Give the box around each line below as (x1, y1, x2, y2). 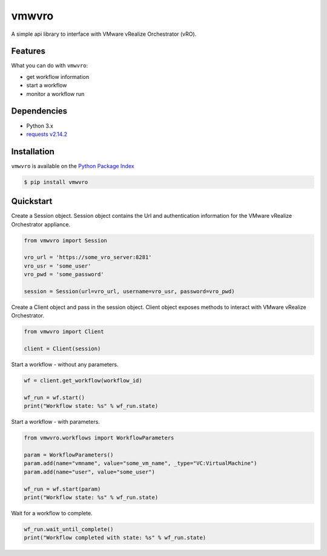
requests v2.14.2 (26, 131, 68, 138)
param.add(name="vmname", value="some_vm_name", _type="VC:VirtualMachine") (24, 460, 257, 467)
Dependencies (11, 106, 68, 117)
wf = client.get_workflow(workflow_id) (24, 377, 142, 384)
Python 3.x (26, 122, 54, 129)
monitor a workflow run (26, 90, 85, 97)
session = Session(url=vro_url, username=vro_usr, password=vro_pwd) (24, 288, 235, 295)
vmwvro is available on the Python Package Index (11, 162, 134, 169)
